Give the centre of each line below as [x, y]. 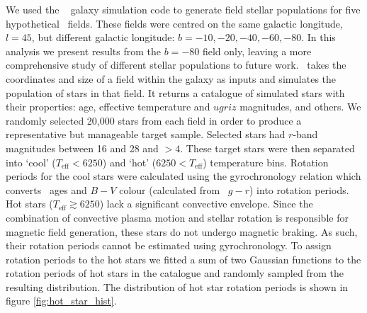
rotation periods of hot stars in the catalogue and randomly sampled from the [175, 273]
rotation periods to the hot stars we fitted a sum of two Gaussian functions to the [183, 259]
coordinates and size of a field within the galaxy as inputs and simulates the [171, 78]
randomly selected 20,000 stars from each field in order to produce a [154, 120]
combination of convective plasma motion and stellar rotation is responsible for [177, 217]
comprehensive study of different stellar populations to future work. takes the [176, 65]
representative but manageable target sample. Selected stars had [146, 134]
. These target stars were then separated [267, 148]
